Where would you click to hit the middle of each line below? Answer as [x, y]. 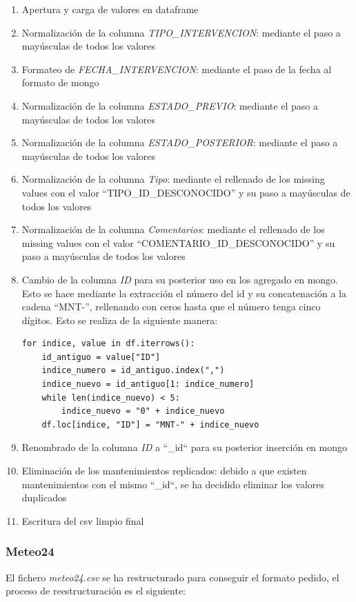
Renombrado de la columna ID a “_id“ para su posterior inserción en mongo [185, 447]
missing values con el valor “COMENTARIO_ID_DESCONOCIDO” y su [178, 242]
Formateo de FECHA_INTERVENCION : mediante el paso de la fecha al [177, 69]
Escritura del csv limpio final [83, 520]
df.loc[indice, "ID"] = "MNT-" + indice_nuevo [150, 424]
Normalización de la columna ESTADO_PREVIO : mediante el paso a [170, 105]
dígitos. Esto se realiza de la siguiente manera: [120, 320]
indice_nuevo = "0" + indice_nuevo [143, 411]
